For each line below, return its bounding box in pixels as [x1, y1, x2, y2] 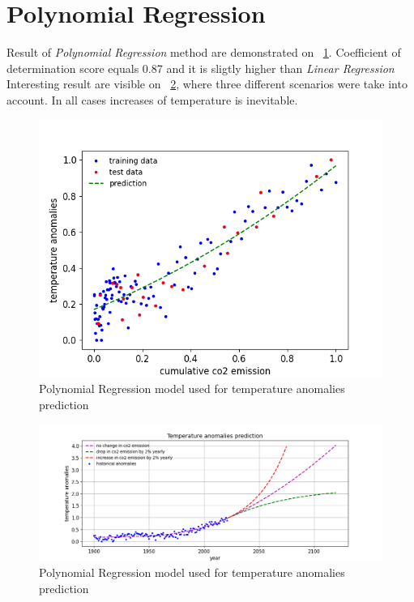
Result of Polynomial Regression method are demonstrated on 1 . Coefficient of [6, 44, 401, 61]
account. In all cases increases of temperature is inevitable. [6, 91, 298, 108]
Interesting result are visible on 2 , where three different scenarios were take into [6, 75, 408, 92]
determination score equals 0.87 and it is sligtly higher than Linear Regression [6, 59, 395, 76]
